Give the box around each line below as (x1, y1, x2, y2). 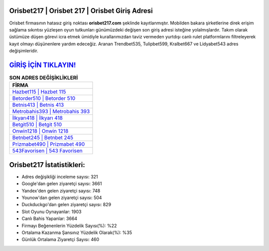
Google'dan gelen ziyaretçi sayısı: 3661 (21, 181, 102, 187)
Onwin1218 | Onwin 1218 (12, 128, 69, 135)
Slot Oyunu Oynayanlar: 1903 (21, 209, 82, 215)
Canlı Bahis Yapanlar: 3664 (21, 216, 77, 222)
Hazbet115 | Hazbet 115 (12, 88, 66, 95)
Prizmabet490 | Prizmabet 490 (12, 141, 85, 148)
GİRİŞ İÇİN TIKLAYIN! (9, 60, 76, 69)
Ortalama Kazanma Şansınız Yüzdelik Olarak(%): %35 (21, 230, 132, 236)
